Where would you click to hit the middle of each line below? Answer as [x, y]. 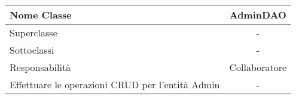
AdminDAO [258, 15]
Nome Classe [41, 15]
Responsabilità [40, 67]
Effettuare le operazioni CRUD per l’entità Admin [115, 84]
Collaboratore [258, 67]
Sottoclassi [32, 50]
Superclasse [33, 33]
